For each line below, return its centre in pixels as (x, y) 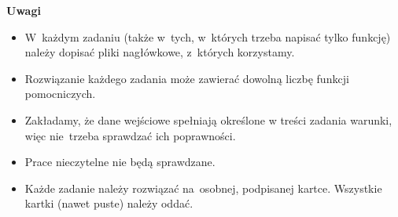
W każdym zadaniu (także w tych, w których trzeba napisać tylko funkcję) (208, 36)
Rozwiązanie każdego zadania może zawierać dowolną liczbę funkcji (187, 78)
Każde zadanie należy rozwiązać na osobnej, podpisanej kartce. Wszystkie (203, 188)
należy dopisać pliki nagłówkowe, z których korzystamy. (160, 52)
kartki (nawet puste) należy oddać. (109, 203)
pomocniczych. (60, 94)
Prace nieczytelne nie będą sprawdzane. (120, 162)
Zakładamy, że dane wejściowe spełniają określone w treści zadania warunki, (208, 119)
